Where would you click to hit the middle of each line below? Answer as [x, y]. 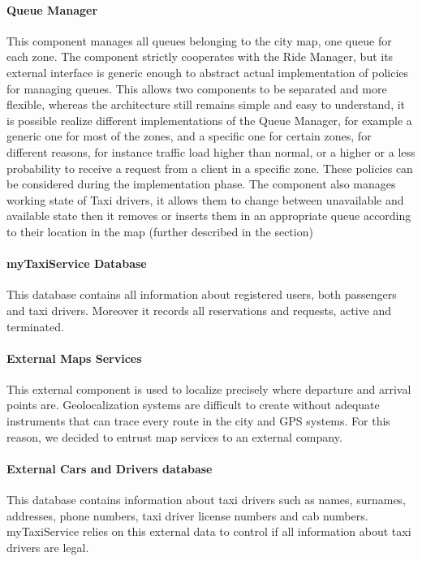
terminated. [35, 326]
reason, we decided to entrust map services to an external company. [174, 436]
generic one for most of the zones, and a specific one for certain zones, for [189, 136]
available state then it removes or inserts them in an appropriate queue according [209, 216]
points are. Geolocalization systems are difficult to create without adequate [193, 405]
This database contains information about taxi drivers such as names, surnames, [207, 500]
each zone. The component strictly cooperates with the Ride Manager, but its [200, 56]
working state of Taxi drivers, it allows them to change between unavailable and [205, 199]
